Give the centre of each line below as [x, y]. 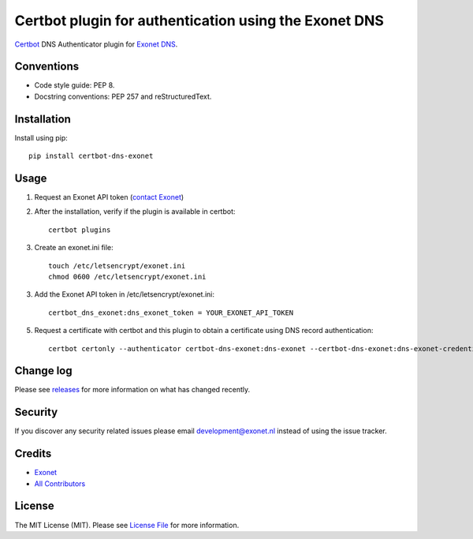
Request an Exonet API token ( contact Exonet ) [109, 197]
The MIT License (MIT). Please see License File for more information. [127, 525]
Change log [43, 371]
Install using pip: [41, 137]
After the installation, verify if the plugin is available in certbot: [135, 211]
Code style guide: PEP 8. [74, 85]
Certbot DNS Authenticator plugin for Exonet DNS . [96, 44]
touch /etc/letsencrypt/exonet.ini [117, 266]
